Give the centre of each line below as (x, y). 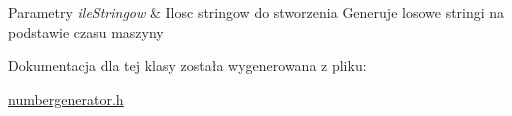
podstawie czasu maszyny (86, 31)
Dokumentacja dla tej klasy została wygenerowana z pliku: (187, 65)
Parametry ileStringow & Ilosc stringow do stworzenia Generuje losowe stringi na (256, 12)
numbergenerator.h (66, 98)
